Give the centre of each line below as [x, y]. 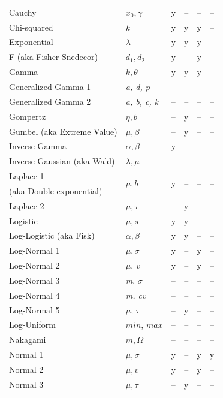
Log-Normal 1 [34, 250]
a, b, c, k [142, 101]
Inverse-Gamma [38, 146]
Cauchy [23, 12]
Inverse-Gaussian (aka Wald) [62, 161]
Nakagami [28, 340]
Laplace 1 [27, 176]
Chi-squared [31, 27]
